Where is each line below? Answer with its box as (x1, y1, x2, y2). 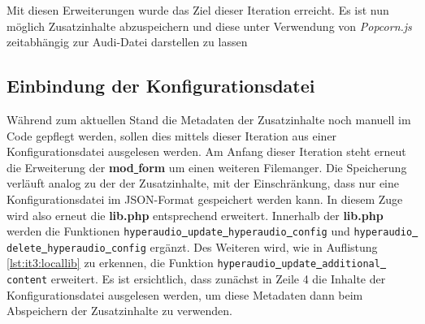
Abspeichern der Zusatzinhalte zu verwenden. (7, 302, 232, 319)
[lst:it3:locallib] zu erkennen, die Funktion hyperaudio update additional (7, 254, 380, 271)
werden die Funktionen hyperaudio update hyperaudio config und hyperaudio (7, 222, 413, 240)
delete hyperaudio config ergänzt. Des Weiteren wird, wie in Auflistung (7, 238, 378, 255)
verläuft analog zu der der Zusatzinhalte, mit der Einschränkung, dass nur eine (7, 175, 399, 192)
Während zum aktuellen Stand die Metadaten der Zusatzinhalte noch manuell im (7, 110, 411, 127)
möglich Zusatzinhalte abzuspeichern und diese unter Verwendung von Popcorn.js (7, 17, 412, 34)
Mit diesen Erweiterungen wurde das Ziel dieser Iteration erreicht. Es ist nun (7, 2, 389, 18)
